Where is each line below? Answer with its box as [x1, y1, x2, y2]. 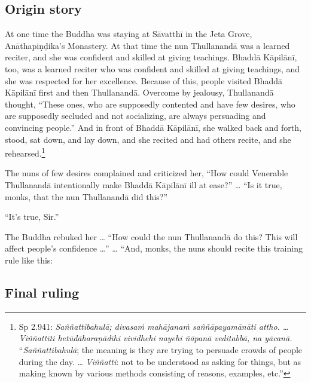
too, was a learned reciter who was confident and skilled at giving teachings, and [5, 62, 300, 75]
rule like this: [5, 253, 53, 266]
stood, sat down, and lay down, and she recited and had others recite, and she [5, 133, 291, 145]
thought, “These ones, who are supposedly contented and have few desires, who [5, 97, 295, 110]
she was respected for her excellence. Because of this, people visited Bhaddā [5, 74, 283, 87]
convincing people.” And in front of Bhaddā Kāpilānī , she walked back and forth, [5, 121, 301, 133]
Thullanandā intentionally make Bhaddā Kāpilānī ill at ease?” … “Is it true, [5, 178, 282, 191]
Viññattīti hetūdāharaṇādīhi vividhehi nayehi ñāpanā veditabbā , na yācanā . [19, 332, 292, 344]
